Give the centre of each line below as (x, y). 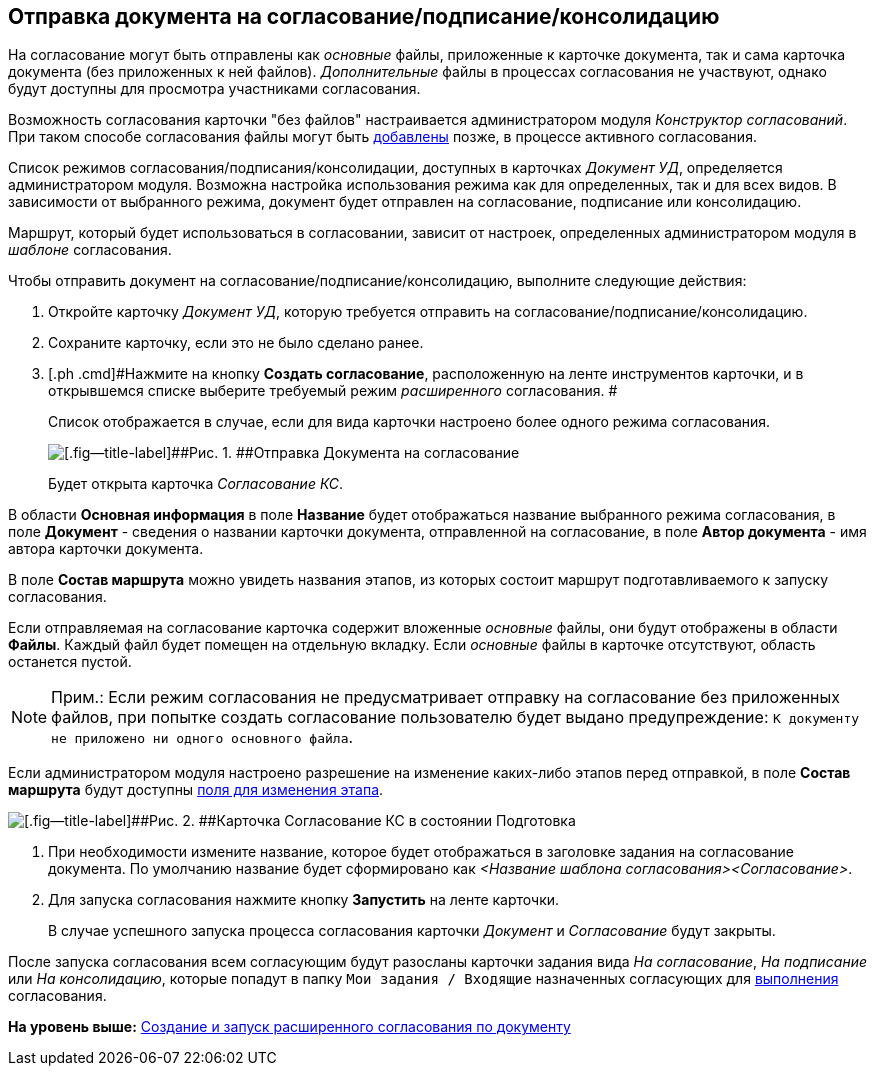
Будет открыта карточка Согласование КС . (196, 484)
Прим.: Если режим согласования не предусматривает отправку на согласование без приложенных (445, 697)
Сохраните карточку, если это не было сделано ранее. (236, 343)
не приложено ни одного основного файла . (202, 737)
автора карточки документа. (106, 549)
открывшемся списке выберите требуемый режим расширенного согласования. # (333, 391)
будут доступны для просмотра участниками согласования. (214, 89)
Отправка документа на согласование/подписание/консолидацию (364, 16)
